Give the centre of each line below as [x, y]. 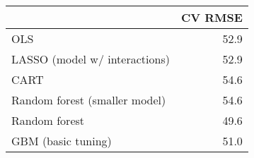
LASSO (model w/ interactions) [91, 59]
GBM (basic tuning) [62, 141]
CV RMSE [212, 17]
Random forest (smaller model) [89, 100]
